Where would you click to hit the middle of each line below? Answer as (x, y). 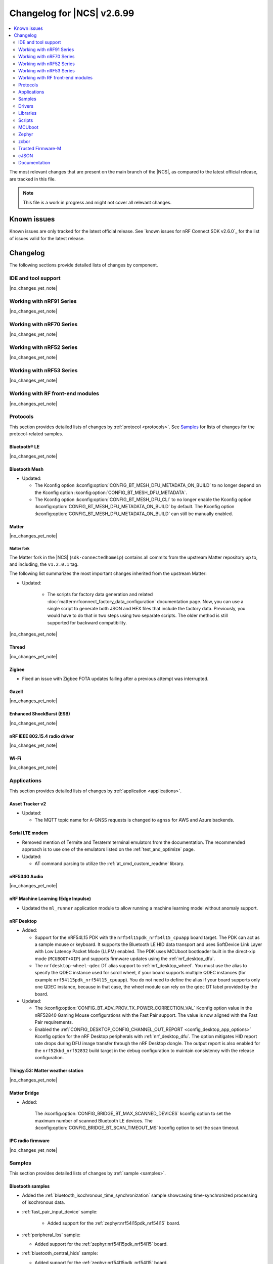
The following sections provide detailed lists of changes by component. (84, 265)
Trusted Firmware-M (40, 149)
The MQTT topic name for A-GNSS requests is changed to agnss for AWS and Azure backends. (134, 820)
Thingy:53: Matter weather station (46, 1071)
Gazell (16, 691)
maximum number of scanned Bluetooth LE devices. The (94, 1120)
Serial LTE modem (29, 833)
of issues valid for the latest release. (47, 238)
